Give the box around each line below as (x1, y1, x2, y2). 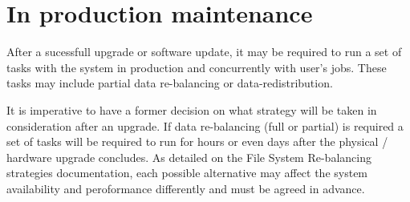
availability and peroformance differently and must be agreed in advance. (6, 180, 365, 196)
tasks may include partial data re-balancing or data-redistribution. (6, 75, 333, 91)
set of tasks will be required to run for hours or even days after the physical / (6, 133, 388, 150)
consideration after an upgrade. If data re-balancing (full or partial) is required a (6, 117, 404, 134)
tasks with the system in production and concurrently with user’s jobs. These (6, 59, 387, 75)
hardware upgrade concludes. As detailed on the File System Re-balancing (6, 148, 371, 165)
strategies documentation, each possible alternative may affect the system (6, 164, 368, 181)
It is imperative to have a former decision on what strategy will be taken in (6, 101, 377, 118)
